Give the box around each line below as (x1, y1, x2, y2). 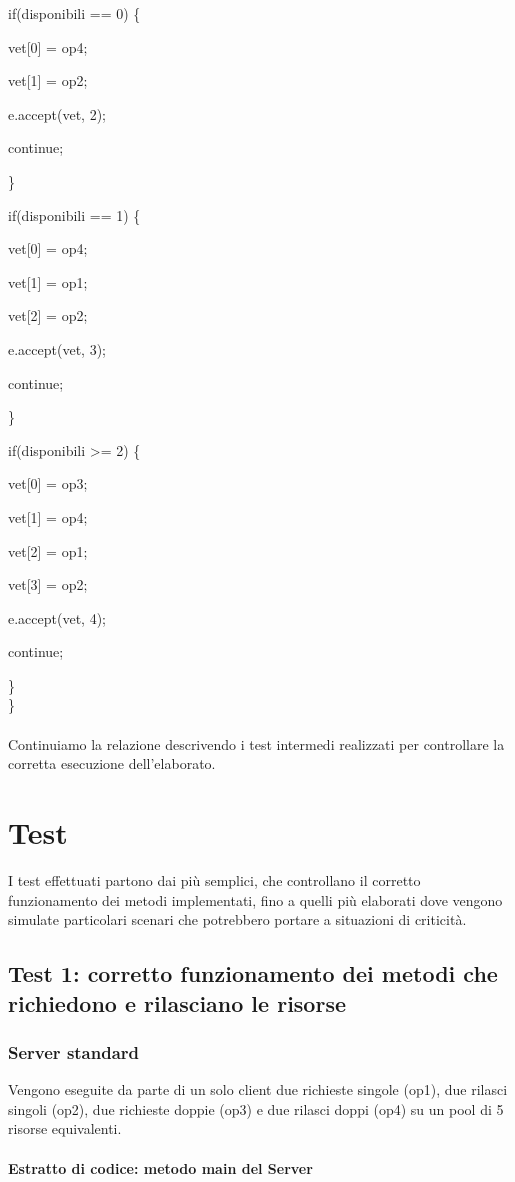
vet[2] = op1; (8, 540, 88, 561)
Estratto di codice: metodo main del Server (8, 1157, 313, 1178)
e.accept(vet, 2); (8, 103, 106, 124)
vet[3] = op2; (8, 574, 88, 595)
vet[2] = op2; (8, 305, 88, 326)
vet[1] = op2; (8, 70, 88, 91)
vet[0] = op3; (8, 473, 88, 494)
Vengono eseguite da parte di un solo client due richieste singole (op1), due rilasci (8, 1079, 508, 1100)
